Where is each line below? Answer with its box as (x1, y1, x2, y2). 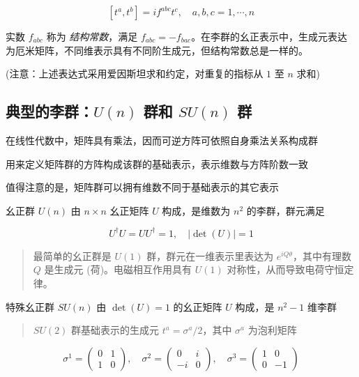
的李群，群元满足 (246, 203, 325, 217)
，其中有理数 (292, 248, 351, 263)
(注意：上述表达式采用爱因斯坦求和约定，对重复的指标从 (6, 66, 263, 81)
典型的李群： (6, 100, 93, 122)
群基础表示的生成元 (71, 323, 160, 337)
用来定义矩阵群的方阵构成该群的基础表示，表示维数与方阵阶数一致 (6, 156, 308, 171)
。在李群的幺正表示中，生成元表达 (191, 29, 348, 43)
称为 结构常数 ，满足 (46, 29, 138, 43)
